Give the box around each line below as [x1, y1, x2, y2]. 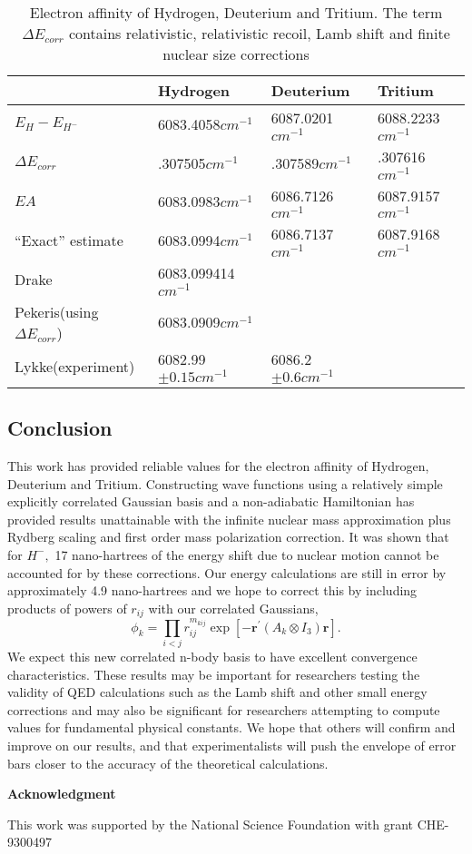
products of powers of [7, 598, 127, 617]
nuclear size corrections [162, 44, 310, 64]
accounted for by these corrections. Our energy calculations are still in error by [7, 563, 447, 582]
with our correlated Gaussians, [148, 598, 319, 617]
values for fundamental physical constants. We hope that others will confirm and [7, 718, 456, 737]
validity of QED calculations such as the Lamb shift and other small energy [7, 682, 428, 702]
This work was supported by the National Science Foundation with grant [7, 814, 414, 833]
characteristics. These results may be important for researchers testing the [7, 664, 420, 683]
